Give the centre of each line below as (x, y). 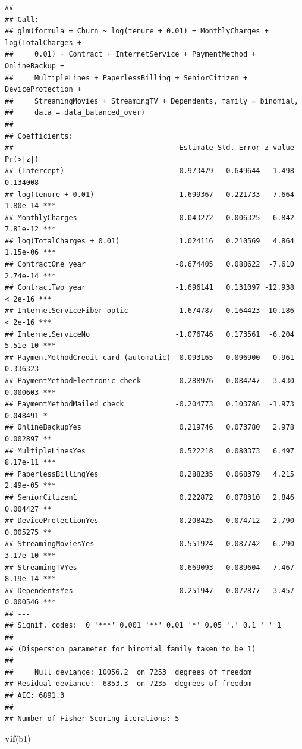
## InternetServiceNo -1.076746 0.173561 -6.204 (150, 334)
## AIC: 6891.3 (35, 696)
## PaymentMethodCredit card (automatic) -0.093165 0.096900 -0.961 (150, 357)
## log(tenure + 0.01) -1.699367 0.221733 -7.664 (150, 194)
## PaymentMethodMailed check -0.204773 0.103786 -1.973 (150, 404)
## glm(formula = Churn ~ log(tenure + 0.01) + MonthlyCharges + (137, 31)
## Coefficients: (39, 136)
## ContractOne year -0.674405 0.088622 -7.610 (150, 264)
